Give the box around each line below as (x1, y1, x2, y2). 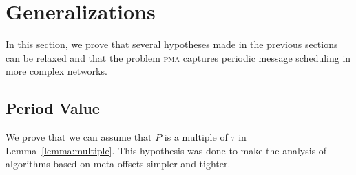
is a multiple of (164, 130, 228, 144)
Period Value (6, 97, 100, 119)
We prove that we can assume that (6, 130, 152, 144)
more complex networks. (6, 64, 107, 78)
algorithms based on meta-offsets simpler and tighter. (6, 156, 231, 171)
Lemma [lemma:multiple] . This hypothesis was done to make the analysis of (6, 143, 327, 157)
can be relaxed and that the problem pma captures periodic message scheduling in (6, 50, 351, 65)
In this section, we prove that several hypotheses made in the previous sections (6, 37, 338, 51)
